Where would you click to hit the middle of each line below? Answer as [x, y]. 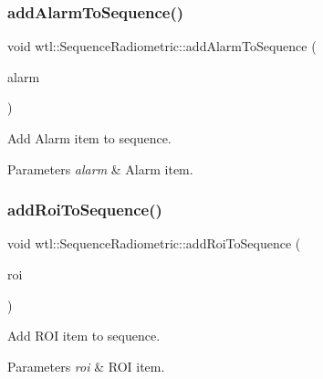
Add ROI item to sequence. [84, 336]
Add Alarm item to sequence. [89, 138]
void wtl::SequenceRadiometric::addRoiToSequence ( [154, 243]
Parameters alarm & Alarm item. [100, 168]
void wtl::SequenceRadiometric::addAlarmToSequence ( [162, 46]
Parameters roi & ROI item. [86, 366]
